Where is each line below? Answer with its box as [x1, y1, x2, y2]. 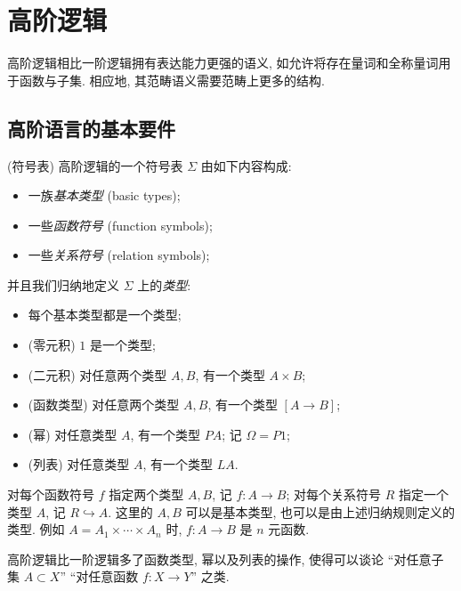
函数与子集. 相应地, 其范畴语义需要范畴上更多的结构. [19, 70, 325, 89]
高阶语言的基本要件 [7, 114, 175, 142]
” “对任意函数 [60, 567, 139, 586]
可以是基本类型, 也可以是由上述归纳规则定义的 [185, 502, 456, 521]
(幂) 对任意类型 [28, 425, 117, 443]
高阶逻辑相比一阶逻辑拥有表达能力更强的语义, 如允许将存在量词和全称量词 [7, 53, 439, 72]
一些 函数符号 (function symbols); [28, 215, 213, 234]
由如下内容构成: [200, 156, 292, 174]
